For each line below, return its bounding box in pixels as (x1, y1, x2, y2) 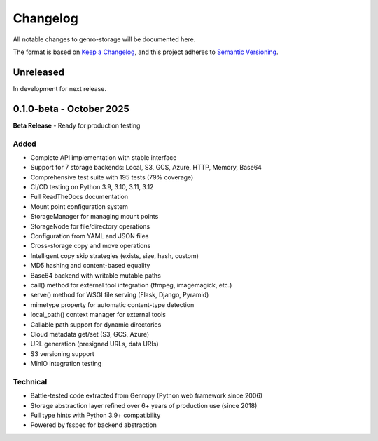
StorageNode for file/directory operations (30, 222, 150, 231)
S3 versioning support (30, 349, 94, 358)
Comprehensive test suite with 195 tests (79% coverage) (30, 172, 194, 182)
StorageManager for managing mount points (30, 212, 159, 221)
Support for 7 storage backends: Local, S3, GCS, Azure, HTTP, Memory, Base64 (30, 163, 262, 172)
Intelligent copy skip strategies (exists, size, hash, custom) (30, 251, 199, 259)
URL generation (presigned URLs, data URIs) (30, 340, 159, 348)
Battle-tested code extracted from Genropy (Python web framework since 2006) (30, 391, 262, 400)
